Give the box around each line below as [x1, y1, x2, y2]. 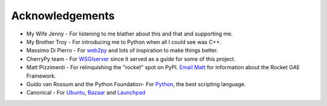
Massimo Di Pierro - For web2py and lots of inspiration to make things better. [26, 47, 218, 54]
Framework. [26, 72, 56, 79]
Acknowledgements [11, 9, 115, 22]
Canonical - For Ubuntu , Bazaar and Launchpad [26, 89, 145, 96]
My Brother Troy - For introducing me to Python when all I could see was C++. [26, 38, 222, 45]
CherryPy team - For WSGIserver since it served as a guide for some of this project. [26, 55, 236, 63]
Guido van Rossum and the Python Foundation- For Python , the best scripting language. [26, 80, 246, 87]
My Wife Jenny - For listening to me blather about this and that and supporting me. [26, 30, 233, 37]
